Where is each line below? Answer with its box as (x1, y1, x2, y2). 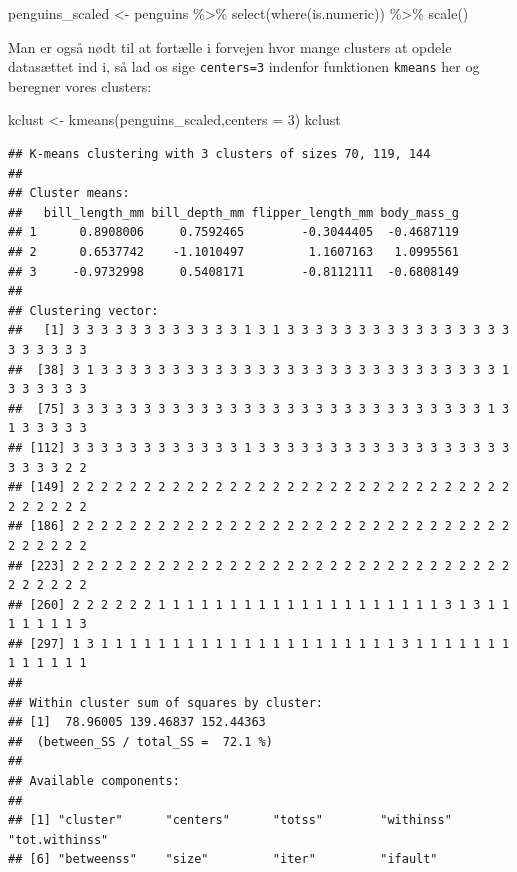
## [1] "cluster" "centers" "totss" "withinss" (8, 813, 452, 828)
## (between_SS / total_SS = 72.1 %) (8, 734, 273, 749)
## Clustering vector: (8, 303, 159, 318)
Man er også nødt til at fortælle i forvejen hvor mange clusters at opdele (8, 36, 452, 57)
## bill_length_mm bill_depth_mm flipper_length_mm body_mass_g (8, 205, 460, 220)
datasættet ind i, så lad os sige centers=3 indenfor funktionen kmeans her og (8, 56, 480, 77)
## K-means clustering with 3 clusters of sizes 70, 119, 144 (8, 147, 431, 162)
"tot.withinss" (8, 832, 109, 847)
